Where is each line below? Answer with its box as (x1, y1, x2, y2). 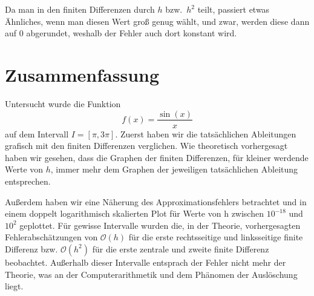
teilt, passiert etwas (197, 3, 270, 15)
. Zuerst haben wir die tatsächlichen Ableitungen (115, 127, 296, 140)
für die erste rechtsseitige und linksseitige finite (128, 231, 303, 243)
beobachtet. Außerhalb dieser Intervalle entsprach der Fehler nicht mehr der (5, 255, 286, 268)
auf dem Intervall (5, 127, 69, 140)
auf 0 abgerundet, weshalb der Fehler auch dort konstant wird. (5, 27, 237, 39)
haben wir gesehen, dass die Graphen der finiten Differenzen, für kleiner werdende (5, 151, 309, 163)
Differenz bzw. (5, 242, 58, 255)
